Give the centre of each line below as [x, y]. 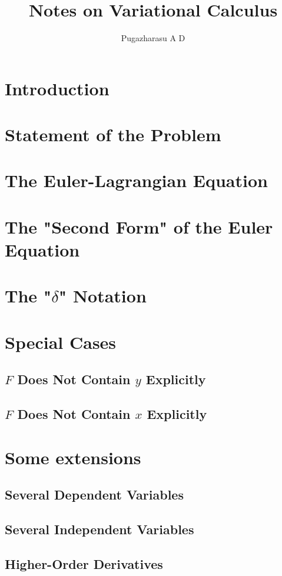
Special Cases [61, 342]
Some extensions [73, 457]
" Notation [102, 296]
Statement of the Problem [113, 134]
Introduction [57, 88]
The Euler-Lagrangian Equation [136, 180]
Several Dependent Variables [94, 495]
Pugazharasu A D [153, 38]
